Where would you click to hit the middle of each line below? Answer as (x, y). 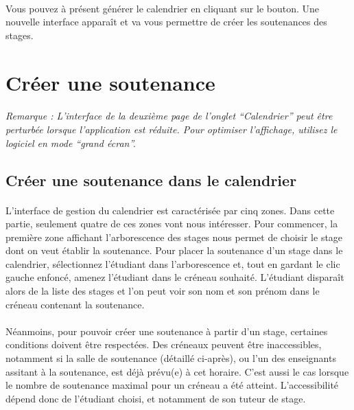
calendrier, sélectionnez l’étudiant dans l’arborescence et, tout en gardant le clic (173, 263)
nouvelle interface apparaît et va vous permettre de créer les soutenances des (166, 22)
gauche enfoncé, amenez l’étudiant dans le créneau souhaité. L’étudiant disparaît (175, 277)
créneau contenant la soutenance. (75, 304)
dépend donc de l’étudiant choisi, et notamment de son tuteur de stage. (156, 398)
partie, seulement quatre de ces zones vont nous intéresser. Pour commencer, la (172, 224)
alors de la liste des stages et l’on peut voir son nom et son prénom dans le (163, 291)
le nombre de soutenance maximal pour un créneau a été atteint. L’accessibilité (172, 385)
